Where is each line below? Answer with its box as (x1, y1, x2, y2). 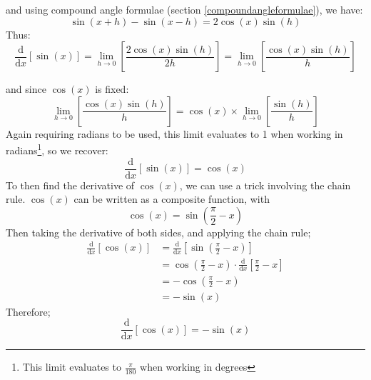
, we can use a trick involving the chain (179, 177, 351, 192)
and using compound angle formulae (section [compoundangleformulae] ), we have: (6, 2, 363, 16)
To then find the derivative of (6, 177, 135, 192)
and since (6, 81, 46, 96)
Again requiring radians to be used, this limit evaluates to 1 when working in (6, 126, 343, 141)
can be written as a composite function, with (73, 191, 270, 206)
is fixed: (95, 81, 129, 96)
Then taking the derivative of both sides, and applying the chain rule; (6, 224, 311, 239)
